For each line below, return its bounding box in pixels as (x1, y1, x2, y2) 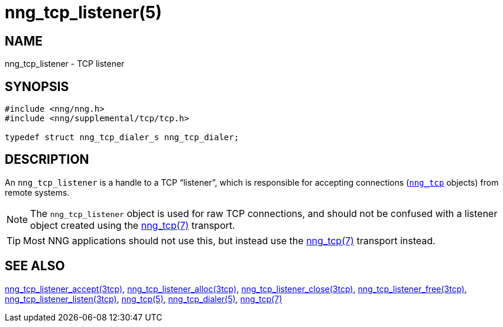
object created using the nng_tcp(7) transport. (30, 219, 235, 231)
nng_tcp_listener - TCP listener (5, 59, 125, 69)
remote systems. (5, 187, 70, 198)
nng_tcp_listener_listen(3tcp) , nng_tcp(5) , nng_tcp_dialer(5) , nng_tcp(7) (5, 293, 283, 304)
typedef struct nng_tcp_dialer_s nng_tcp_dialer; (5, 132, 239, 143)
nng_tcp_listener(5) (5, 2, 162, 22)
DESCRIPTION (5, 152, 89, 167)
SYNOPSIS (5, 79, 69, 94)
